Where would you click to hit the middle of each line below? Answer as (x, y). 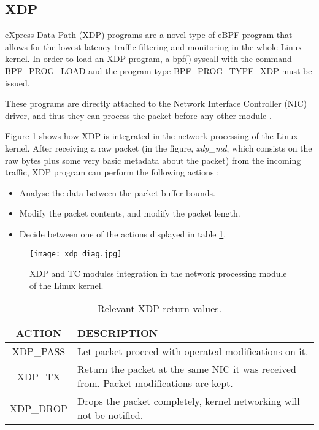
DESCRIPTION (118, 333)
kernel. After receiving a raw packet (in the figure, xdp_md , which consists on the (159, 148)
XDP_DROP (39, 408)
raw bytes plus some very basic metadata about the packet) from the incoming (153, 160)
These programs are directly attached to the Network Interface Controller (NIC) (156, 103)
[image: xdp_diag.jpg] (76, 254)
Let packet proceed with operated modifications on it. (193, 351)
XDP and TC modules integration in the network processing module (158, 273)
